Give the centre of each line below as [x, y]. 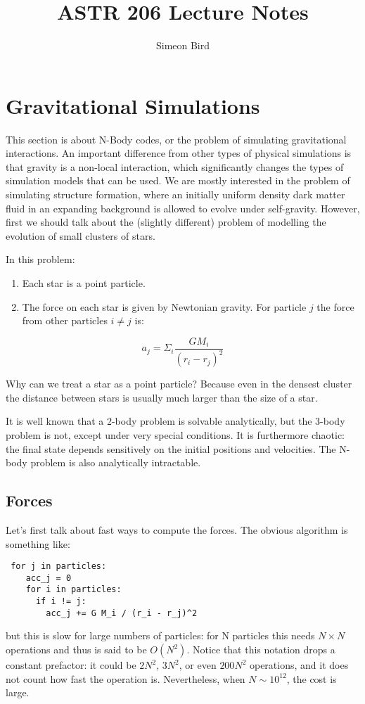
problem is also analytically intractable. [116, 462]
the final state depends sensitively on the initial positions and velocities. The [171, 448]
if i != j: [61, 602]
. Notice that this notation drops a [261, 649]
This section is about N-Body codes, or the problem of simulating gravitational [176, 139]
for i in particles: [73, 590]
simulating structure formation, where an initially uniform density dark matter [175, 194]
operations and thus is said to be [76, 649]
